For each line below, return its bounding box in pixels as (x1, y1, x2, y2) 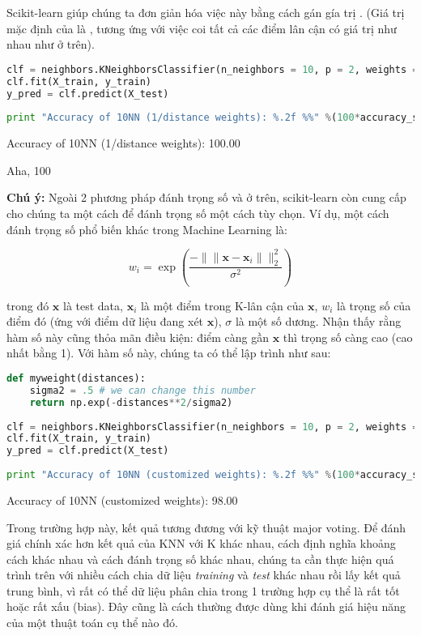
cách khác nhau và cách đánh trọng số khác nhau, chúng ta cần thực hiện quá (6, 550, 394, 567)
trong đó (6, 297, 49, 314)
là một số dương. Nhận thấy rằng (235, 313, 402, 330)
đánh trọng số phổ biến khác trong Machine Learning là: (6, 220, 287, 237)
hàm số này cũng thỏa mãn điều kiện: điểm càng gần (6, 328, 270, 345)
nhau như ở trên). (6, 36, 95, 53)
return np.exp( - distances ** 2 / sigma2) (29, 396, 233, 408)
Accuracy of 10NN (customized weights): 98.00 (6, 491, 238, 508)
